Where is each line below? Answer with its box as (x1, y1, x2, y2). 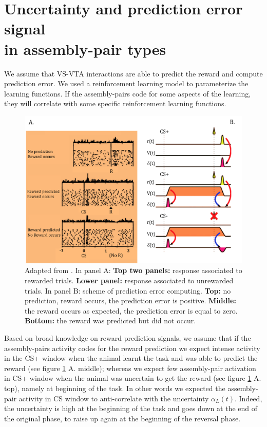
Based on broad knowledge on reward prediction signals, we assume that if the (4, 332, 251, 343)
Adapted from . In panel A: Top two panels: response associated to (25, 265, 242, 276)
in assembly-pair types (4, 38, 166, 59)
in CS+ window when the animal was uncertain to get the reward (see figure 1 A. (4, 373, 261, 383)
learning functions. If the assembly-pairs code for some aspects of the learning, (4, 88, 251, 99)
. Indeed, (235, 393, 262, 403)
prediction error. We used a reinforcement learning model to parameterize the (4, 78, 249, 89)
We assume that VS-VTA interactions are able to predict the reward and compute (4, 68, 263, 79)
